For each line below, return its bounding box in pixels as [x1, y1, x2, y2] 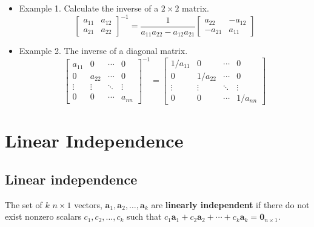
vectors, [74, 198, 102, 211]
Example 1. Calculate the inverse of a [19, 2, 159, 14]
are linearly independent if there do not [151, 198, 310, 211]
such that [127, 210, 162, 223]
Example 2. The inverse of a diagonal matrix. [19, 44, 188, 57]
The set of [5, 198, 42, 211]
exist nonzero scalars [5, 210, 81, 223]
